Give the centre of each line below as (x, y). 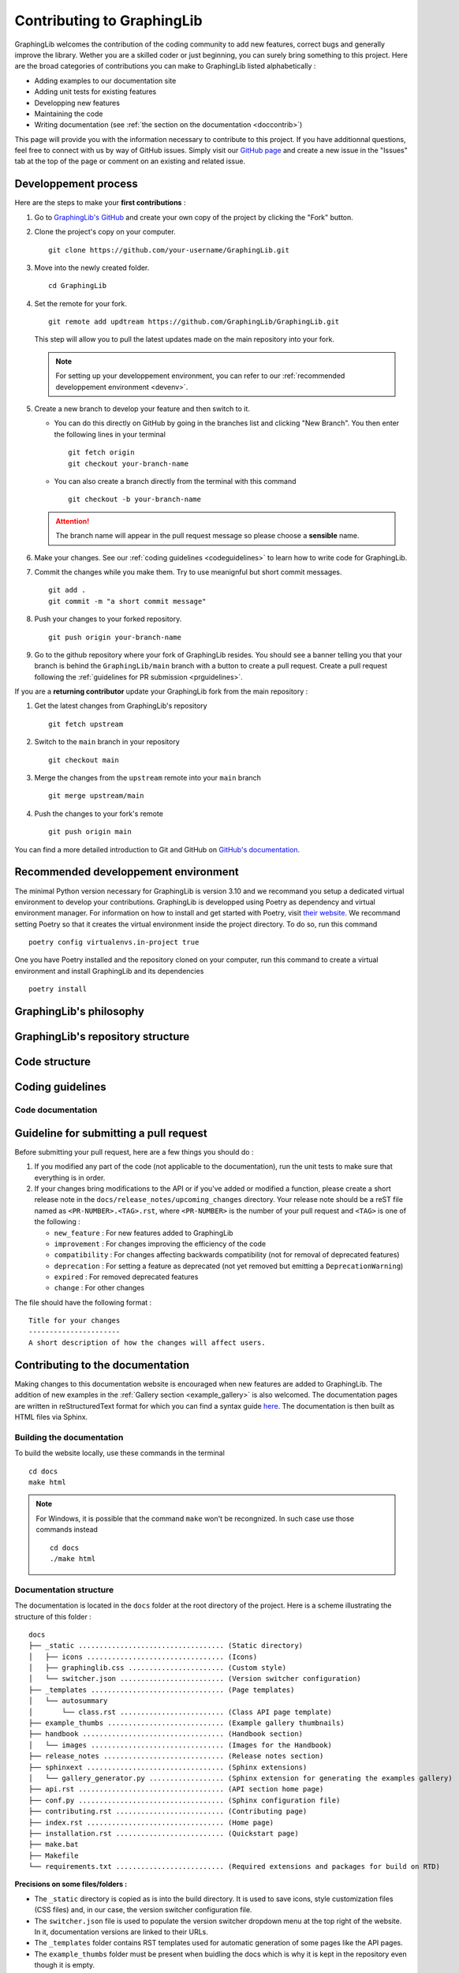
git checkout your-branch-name (129, 463)
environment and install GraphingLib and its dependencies (109, 971)
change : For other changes (99, 1288)
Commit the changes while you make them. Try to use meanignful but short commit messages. (188, 571)
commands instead (67, 1529)
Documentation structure (64, 1589)
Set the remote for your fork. (81, 303)
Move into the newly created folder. (92, 268)
